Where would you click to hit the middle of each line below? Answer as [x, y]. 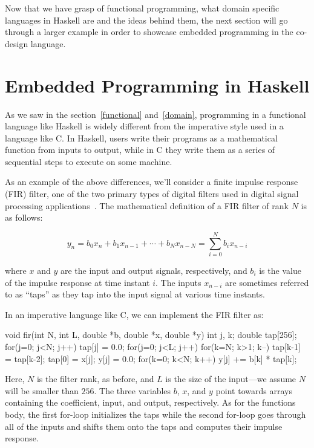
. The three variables [132, 390]
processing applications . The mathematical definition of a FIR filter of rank [147, 205]
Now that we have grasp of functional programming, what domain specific [142, 8]
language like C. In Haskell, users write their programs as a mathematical [141, 138]
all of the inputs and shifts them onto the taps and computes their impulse [144, 426]
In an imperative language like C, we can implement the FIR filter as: [134, 314]
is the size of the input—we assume [231, 379]
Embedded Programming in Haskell [157, 85]
